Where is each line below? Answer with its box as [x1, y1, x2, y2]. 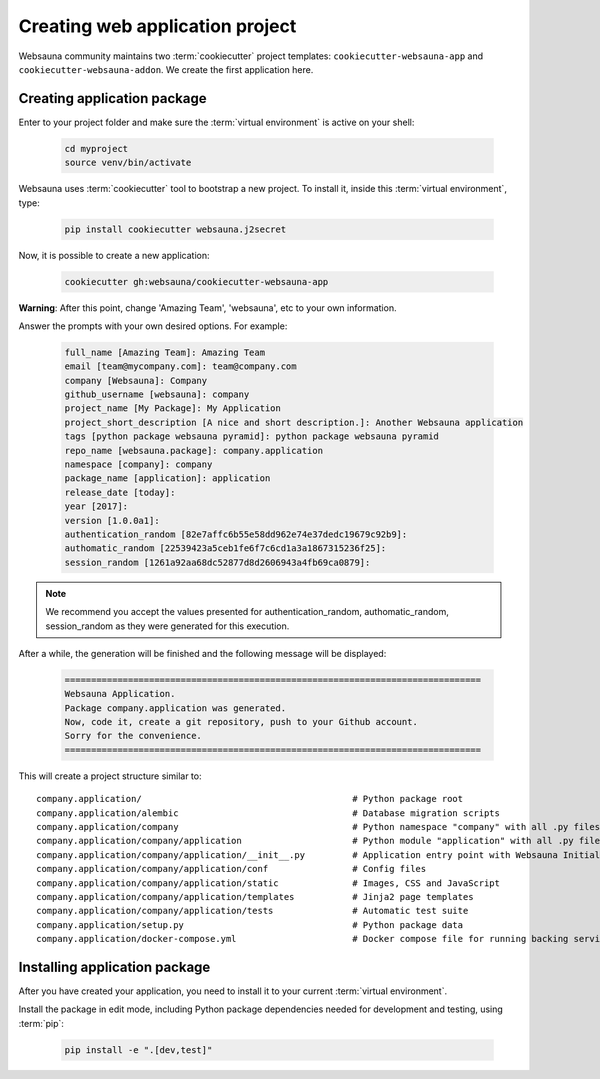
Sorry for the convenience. [64, 730, 202, 742]
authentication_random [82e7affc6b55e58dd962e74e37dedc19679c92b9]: [64, 528, 408, 540]
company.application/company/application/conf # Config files [36, 863, 427, 875]
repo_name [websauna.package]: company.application [64, 445, 324, 456]
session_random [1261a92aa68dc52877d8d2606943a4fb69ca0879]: [64, 556, 371, 568]
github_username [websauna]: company [64, 389, 250, 400]
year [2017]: [64, 501, 129, 512]
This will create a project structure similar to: [18, 770, 202, 782]
